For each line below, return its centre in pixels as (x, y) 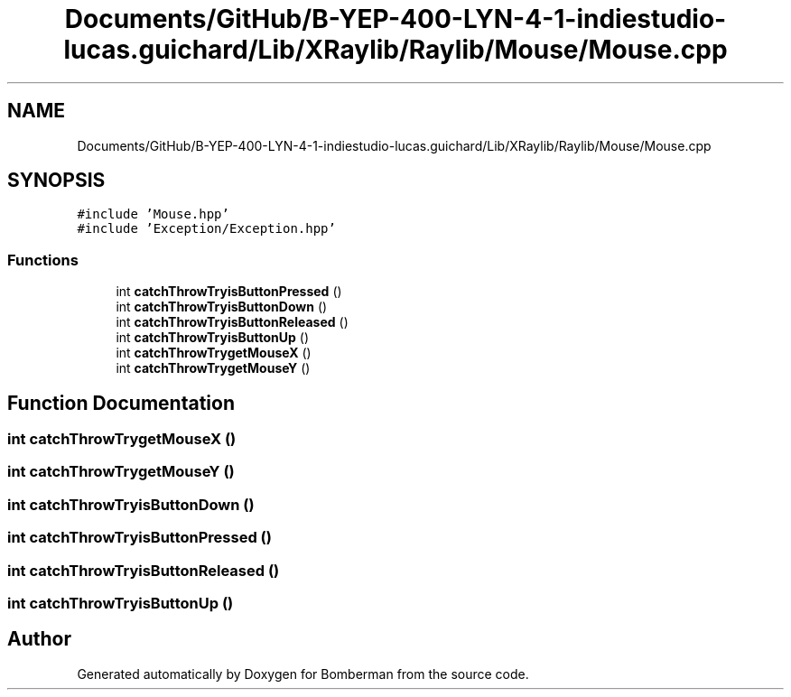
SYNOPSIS (56, 181)
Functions (43, 260)
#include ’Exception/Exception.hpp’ (206, 229)
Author (39, 639)
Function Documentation (121, 403)
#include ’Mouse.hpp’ (153, 214)
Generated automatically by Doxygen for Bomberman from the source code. (303, 674)
